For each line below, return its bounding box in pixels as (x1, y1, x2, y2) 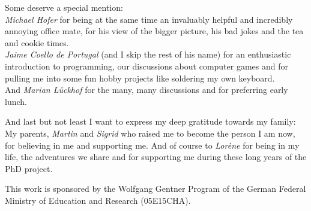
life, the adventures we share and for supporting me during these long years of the (5, 150, 307, 163)
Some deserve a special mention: (5, 1, 123, 13)
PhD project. (5, 162, 53, 174)
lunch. (5, 95, 27, 107)
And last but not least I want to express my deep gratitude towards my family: (5, 115, 296, 128)
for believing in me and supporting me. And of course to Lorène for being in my (5, 138, 300, 151)
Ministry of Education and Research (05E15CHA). (5, 194, 191, 206)
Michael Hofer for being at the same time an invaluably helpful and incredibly (5, 13, 293, 25)
